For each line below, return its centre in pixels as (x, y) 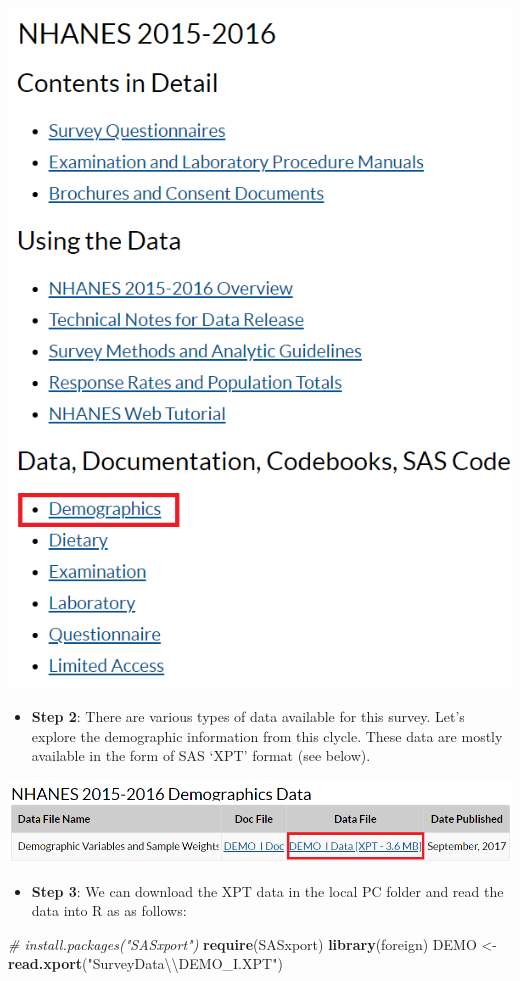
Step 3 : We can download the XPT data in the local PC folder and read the (267, 890)
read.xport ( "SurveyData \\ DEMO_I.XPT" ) (145, 963)
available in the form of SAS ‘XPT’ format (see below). (201, 755)
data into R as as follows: (109, 910)
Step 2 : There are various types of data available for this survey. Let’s (248, 716)
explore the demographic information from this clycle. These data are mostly (267, 735)
